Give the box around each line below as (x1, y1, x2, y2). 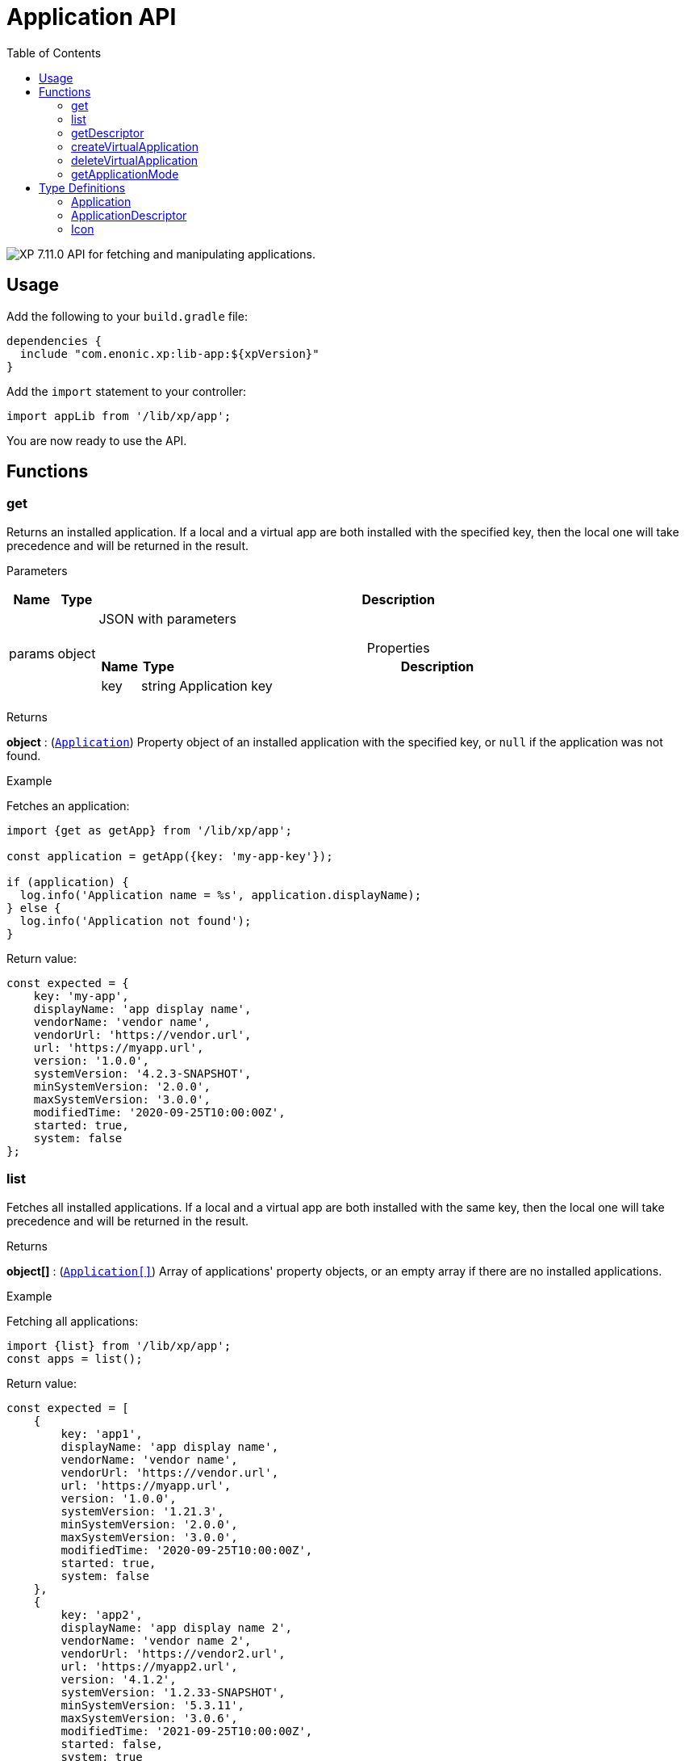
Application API (6, 3, 177, 31)
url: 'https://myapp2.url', (61, 1659, 238, 1673)
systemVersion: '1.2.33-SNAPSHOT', (61, 1685, 286, 1699)
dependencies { (6, 334, 102, 347)
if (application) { (6, 875, 129, 889)
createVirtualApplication (71, 139, 198, 153)
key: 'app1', (61, 1427, 143, 1440)
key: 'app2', (61, 1608, 143, 1621)
